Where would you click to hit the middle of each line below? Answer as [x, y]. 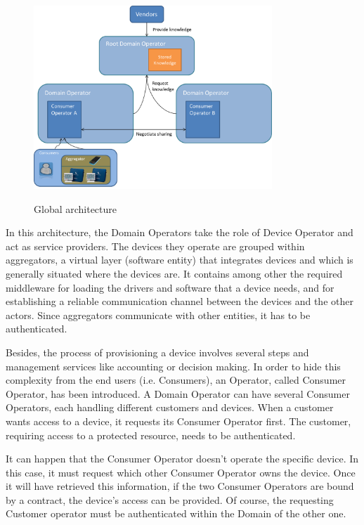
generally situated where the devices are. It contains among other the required [174, 273]
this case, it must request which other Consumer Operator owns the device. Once [181, 472]
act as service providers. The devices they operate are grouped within [155, 246]
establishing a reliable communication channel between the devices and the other [180, 301]
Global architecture [76, 208]
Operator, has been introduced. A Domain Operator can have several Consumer [178, 393]
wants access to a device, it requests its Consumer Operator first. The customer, [178, 421]
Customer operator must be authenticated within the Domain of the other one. [176, 513]
